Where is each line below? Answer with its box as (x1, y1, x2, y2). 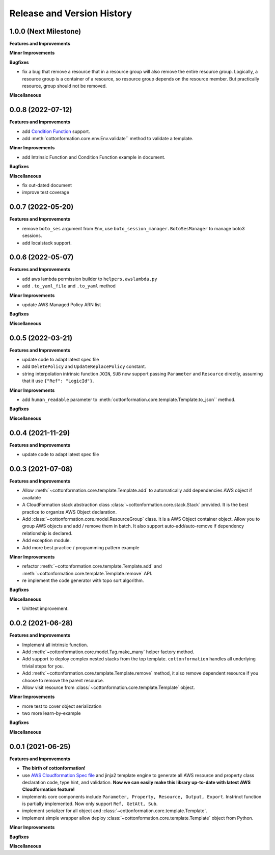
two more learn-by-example (22, 710, 81, 716)
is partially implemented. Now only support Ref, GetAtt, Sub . (22, 800, 158, 807)
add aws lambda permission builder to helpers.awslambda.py (22, 276, 157, 282)
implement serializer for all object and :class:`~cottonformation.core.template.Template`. (22, 808, 207, 814)
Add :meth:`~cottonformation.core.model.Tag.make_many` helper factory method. (22, 649, 195, 655)
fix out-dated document (22, 182, 72, 189)
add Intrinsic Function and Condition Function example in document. (22, 154, 166, 160)
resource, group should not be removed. (22, 83, 107, 89)
